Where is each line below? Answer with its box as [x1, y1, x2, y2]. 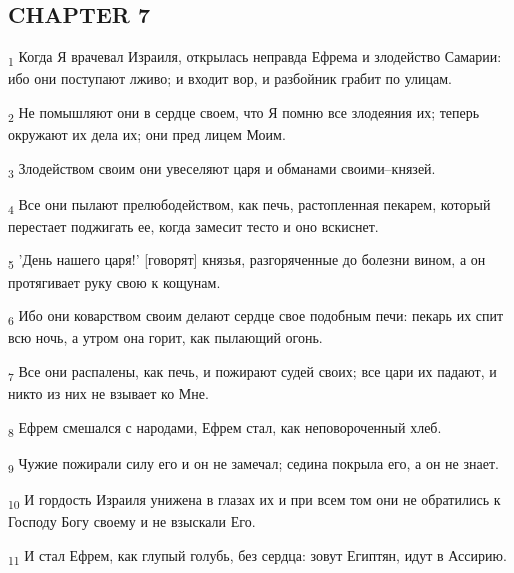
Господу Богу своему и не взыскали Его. [8, 511, 256, 532]
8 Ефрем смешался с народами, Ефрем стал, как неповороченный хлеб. [8, 416, 442, 440]
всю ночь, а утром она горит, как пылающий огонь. [8, 327, 323, 348]
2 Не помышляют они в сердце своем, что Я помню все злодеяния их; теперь [8, 101, 480, 125]
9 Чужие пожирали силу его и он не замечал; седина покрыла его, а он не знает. [8, 452, 499, 476]
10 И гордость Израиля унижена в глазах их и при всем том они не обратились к [8, 488, 501, 512]
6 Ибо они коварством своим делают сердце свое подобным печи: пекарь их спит [8, 305, 504, 328]
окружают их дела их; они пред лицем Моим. [8, 124, 286, 145]
